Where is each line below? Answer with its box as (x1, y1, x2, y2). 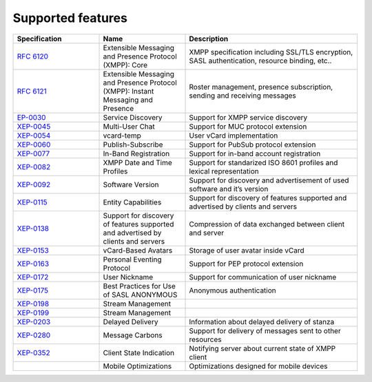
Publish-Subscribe (103, 140, 163, 149)
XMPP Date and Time (103, 158, 172, 167)
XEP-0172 (17, 272, 49, 282)
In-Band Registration (103, 149, 170, 158)
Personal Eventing (103, 255, 162, 264)
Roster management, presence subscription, (189, 82, 333, 92)
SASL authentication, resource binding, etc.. (189, 56, 332, 65)
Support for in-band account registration (189, 149, 321, 158)
